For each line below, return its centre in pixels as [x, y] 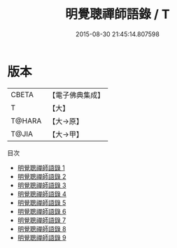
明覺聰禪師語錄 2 [42, 176]
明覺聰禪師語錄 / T [118, 14]
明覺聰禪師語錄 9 [42, 238]
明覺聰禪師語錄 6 [42, 211]
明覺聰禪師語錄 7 [42, 220]
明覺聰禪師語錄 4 [42, 194]
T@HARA [26, 121]
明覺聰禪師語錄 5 [42, 203]
